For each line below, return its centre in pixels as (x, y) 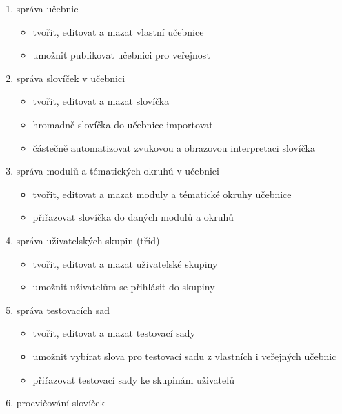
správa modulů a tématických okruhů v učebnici (118, 171)
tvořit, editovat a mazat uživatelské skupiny (125, 263)
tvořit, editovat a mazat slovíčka (101, 101)
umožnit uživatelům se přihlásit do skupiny (124, 287)
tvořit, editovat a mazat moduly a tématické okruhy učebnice (162, 194)
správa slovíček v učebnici (71, 78)
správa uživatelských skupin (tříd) (88, 240)
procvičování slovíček (60, 403)
